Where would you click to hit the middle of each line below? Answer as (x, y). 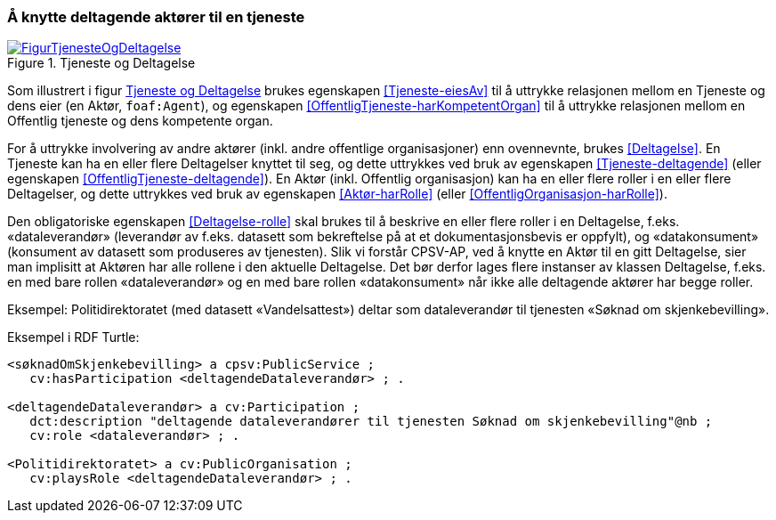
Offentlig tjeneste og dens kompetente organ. (140, 121)
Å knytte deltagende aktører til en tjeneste (156, 17)
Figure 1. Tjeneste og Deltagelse (101, 63)
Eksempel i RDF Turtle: (73, 337)
